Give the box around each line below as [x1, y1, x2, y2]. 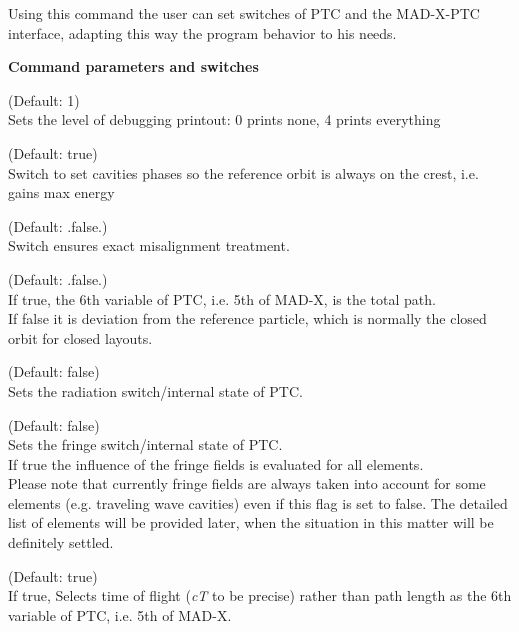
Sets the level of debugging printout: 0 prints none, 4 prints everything [8, 109, 441, 130]
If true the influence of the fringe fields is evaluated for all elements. [8, 453, 424, 474]
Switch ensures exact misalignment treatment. [8, 235, 290, 256]
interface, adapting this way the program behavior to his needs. [8, 22, 397, 43]
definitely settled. [8, 532, 114, 553]
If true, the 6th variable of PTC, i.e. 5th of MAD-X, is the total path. [8, 288, 436, 309]
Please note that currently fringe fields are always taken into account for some [8, 473, 486, 494]
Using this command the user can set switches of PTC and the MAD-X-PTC [8, 3, 480, 23]
